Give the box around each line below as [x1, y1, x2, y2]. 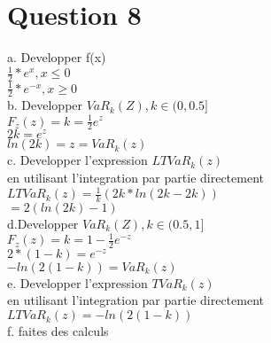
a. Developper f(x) [7, 48, 106, 66]
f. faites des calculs [7, 322, 109, 340]
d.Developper [7, 214, 79, 232]
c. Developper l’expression [7, 151, 148, 169]
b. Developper [7, 96, 83, 114]
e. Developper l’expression [7, 273, 148, 292]
